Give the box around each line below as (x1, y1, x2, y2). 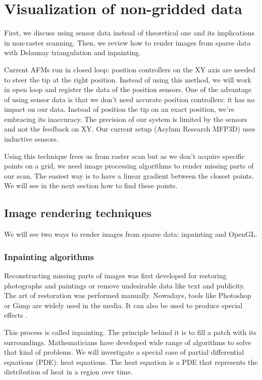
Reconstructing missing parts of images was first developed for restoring (4, 270, 227, 281)
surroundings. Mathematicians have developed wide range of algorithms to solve (4, 336, 251, 347)
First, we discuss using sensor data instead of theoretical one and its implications (4, 27, 255, 38)
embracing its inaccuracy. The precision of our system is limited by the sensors (4, 113, 247, 124)
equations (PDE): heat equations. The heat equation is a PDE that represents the (4, 356, 258, 367)
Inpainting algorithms (4, 250, 94, 263)
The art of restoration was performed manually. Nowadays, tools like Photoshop (4, 290, 251, 301)
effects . (4, 310, 28, 320)
